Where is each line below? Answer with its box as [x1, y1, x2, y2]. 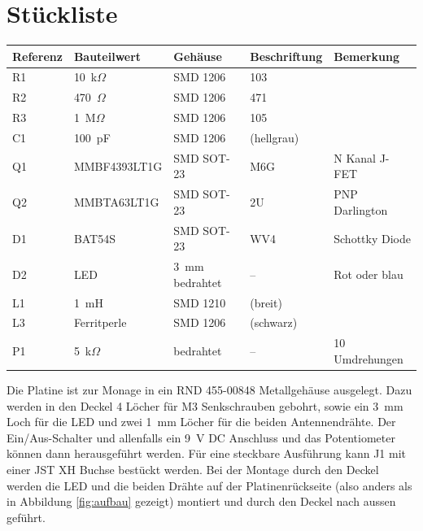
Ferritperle [73, 314, 127, 331]
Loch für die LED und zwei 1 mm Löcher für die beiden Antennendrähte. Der [7, 413, 396, 430]
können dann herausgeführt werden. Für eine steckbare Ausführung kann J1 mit [7, 445, 407, 462]
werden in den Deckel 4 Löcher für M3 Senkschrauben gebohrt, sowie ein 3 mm [7, 397, 403, 414]
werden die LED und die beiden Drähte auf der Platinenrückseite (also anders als [7, 477, 412, 494]
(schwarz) [250, 314, 298, 331]
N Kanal [334, 149, 376, 166]
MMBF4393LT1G [73, 157, 163, 174]
